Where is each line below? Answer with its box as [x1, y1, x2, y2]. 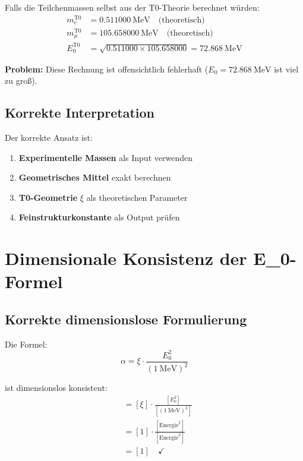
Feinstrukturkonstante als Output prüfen [18, 211, 180, 223]
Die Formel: [5, 337, 48, 350]
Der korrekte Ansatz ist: [5, 131, 93, 143]
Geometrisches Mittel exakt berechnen [18, 171, 171, 184]
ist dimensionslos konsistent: [5, 381, 108, 394]
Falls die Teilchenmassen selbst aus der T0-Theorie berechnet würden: [5, 1, 260, 13]
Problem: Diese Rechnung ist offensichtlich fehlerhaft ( [5, 62, 209, 75]
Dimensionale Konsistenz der [5, 246, 247, 270]
